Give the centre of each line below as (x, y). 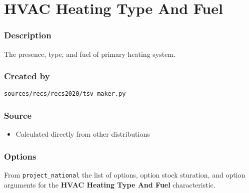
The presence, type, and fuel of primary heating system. (90, 54)
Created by (27, 76)
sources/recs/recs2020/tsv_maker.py (65, 94)
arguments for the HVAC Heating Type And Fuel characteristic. (110, 184)
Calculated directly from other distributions (83, 134)
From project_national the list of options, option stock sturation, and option (125, 175)
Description (28, 35)
